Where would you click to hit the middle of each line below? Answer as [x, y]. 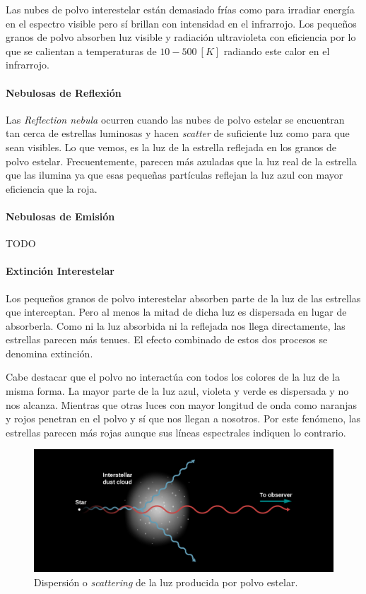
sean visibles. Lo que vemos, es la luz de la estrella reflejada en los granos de [171, 147]
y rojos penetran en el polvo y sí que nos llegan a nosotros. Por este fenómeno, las [183, 418]
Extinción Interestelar [60, 271]
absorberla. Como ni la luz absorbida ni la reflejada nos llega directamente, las [176, 325]
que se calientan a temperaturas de [81, 51]
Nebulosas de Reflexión [64, 92]
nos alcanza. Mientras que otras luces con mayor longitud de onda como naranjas [182, 404]
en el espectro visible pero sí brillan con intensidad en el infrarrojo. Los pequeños [181, 23]
